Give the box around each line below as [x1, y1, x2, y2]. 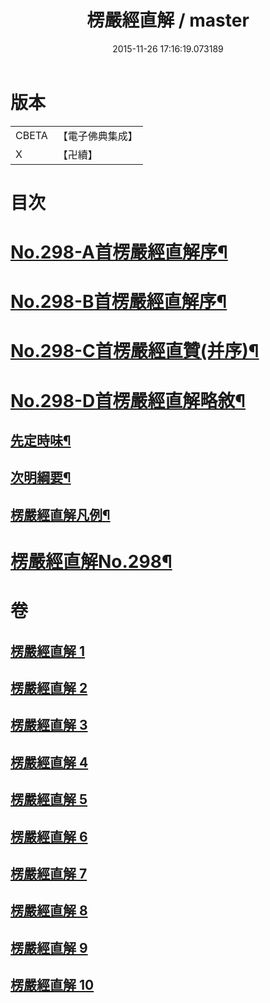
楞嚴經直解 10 [10, 977, 95, 994]
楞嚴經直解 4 [10, 754, 89, 771]
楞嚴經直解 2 [10, 679, 88, 696]
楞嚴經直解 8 [10, 902, 88, 920]
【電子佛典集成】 [57, 129, 138, 143]
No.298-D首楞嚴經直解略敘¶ [10, 389, 246, 412]
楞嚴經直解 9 [10, 939, 88, 956]
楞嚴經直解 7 [10, 865, 88, 882]
